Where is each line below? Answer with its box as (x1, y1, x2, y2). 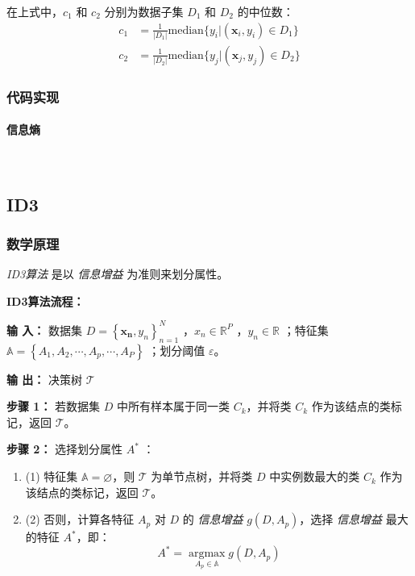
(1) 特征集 (25, 468, 78, 485)
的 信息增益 (182, 511, 243, 528)
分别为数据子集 (104, 3, 184, 19)
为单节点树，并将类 (151, 468, 253, 485)
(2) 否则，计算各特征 (25, 511, 135, 528)
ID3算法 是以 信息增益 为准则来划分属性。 (6, 265, 229, 282)
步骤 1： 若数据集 (6, 398, 101, 415)
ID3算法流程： (6, 292, 85, 309)
